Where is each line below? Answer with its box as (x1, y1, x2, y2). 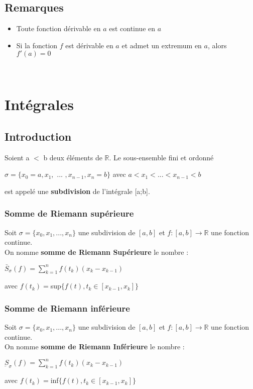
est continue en (109, 23, 156, 34)
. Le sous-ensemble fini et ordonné (109, 152, 214, 162)
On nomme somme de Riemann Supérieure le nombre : (5, 246, 189, 257)
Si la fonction (16, 40, 58, 50)
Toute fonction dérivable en (16, 23, 101, 34)
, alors (207, 40, 227, 50)
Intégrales (5, 94, 74, 115)
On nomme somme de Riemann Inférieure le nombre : (5, 341, 185, 352)
